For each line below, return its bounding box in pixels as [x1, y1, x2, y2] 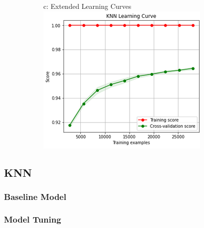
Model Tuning [4, 213, 61, 225]
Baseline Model [4, 190, 67, 202]
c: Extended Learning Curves [43, 1, 132, 11]
